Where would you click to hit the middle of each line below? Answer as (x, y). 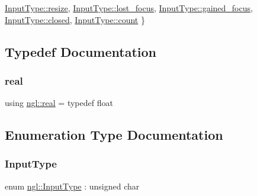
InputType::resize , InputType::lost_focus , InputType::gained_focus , (129, 8)
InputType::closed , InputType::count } (75, 19)
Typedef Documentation (81, 51)
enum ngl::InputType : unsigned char (72, 186)
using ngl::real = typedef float (59, 103)
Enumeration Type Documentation (114, 135)
